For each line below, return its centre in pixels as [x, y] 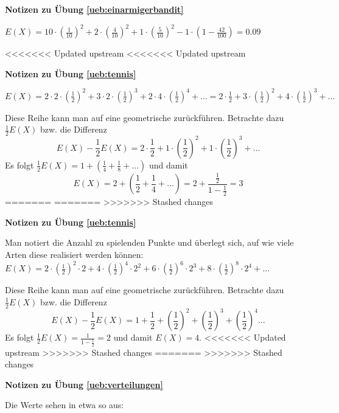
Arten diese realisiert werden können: [74, 255]
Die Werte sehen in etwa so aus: [65, 405]
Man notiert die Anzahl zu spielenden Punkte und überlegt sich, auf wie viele [149, 242]
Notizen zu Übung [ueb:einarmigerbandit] [94, 9]
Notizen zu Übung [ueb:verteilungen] [84, 384]
